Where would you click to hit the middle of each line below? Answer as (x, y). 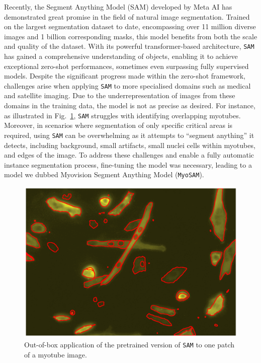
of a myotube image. (56, 354)
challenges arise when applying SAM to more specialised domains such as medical (127, 85)
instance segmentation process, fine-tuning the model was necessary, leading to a (128, 164)
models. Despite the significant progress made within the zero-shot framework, (125, 76)
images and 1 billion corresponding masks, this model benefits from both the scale (131, 36)
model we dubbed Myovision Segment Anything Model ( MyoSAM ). (104, 174)
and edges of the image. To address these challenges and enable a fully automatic (129, 155)
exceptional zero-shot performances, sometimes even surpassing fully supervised (126, 66)
